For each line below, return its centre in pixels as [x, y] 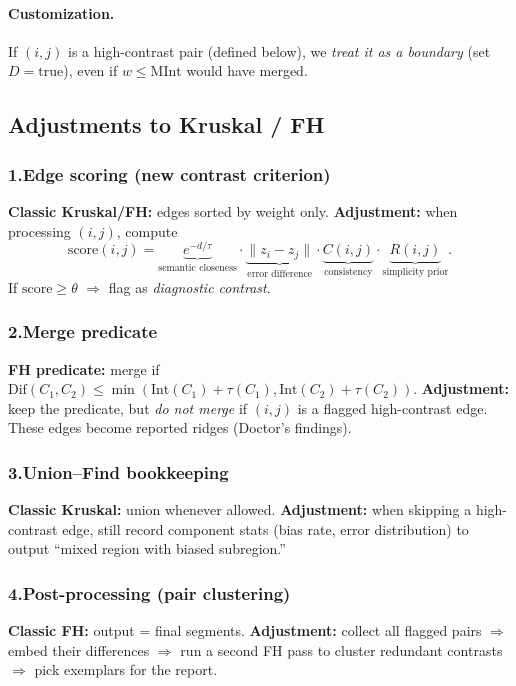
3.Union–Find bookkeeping [118, 471]
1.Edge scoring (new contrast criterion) [169, 173]
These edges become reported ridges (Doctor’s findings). [180, 427]
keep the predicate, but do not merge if [128, 407]
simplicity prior [415, 272]
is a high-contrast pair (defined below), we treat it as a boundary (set [279, 50]
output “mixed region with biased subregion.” [147, 548]
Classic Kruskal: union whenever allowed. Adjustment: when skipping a [240, 509]
